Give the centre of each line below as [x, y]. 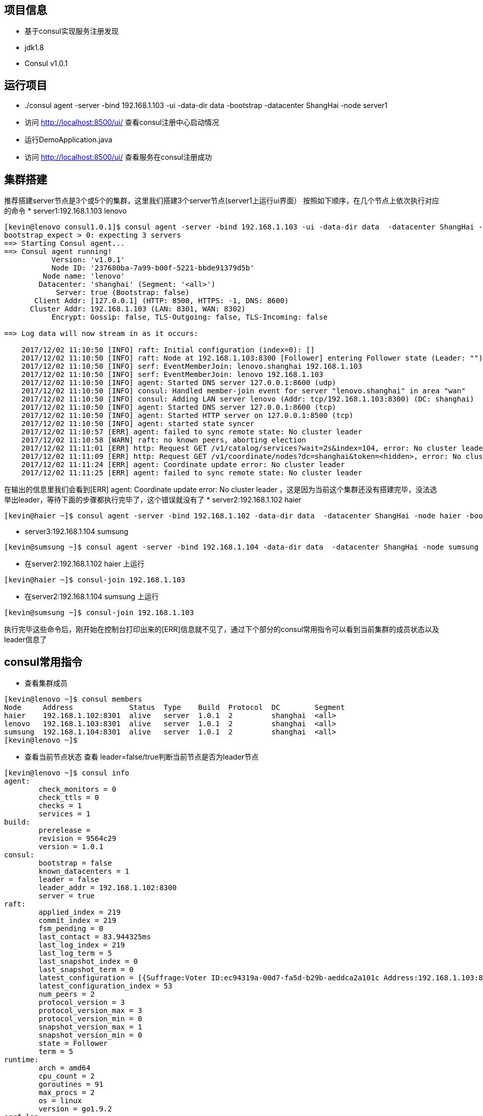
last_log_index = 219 [82, 945]
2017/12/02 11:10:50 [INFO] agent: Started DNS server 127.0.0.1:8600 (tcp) [179, 407]
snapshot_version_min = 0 [90, 1035]
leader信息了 [26, 640]
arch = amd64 [64, 1068]
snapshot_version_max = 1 [90, 1027]
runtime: [21, 1059]
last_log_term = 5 [75, 953]
